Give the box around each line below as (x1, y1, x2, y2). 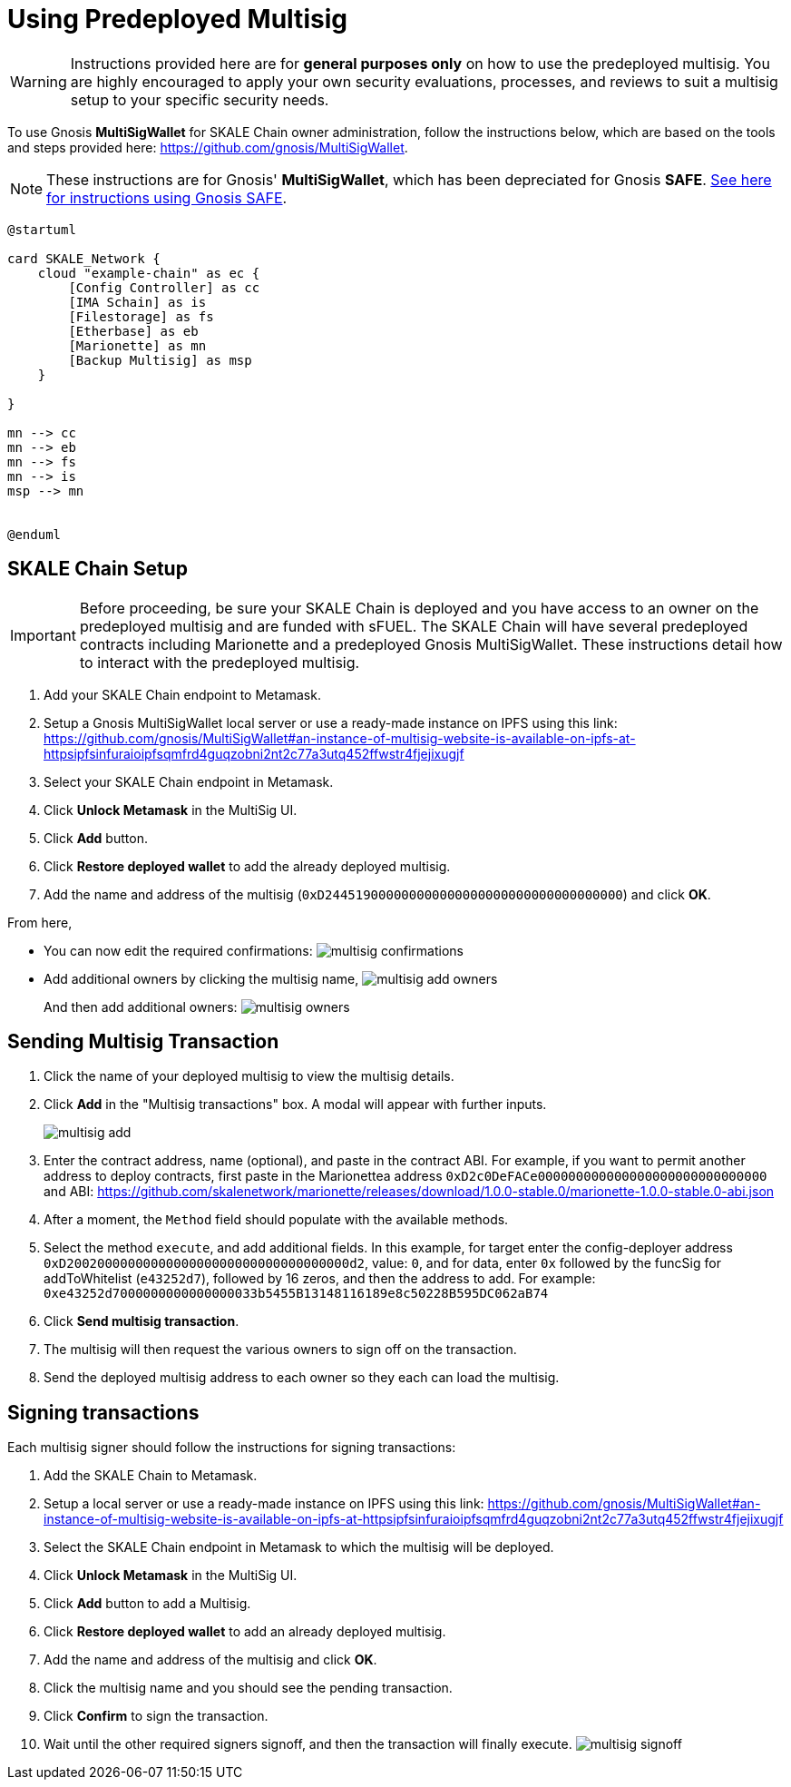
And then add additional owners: (44, 998, 238, 1015)
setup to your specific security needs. (70, 90, 329, 109)
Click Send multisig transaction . (44, 1313, 239, 1330)
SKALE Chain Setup (7, 557, 188, 581)
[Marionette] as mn (68, 338, 207, 353)
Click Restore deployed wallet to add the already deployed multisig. (44, 858, 451, 874)
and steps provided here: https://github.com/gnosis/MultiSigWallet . (7, 139, 408, 155)
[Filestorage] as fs (68, 309, 214, 324)
